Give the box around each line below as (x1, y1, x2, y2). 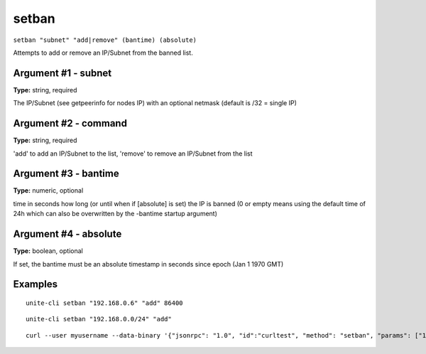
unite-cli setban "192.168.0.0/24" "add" (26, 315, 172, 323)
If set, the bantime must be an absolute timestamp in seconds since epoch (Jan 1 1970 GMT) (13, 259, 284, 268)
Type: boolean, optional (13, 247, 83, 255)
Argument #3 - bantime (13, 168, 120, 180)
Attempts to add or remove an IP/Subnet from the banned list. (13, 48, 193, 57)
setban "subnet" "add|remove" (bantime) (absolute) (13, 36, 197, 44)
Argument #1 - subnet (13, 67, 112, 79)
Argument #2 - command (13, 117, 128, 129)
